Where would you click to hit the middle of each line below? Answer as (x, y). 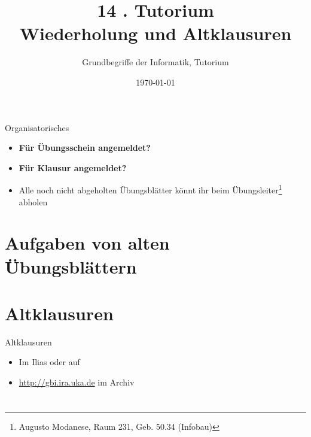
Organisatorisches (37, 127)
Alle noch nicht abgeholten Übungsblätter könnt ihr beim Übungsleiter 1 (150, 189)
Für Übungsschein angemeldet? (85, 148)
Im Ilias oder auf (49, 362)
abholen (33, 201)
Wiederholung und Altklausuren (155, 33)
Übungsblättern (71, 266)
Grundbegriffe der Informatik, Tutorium (155, 62)
